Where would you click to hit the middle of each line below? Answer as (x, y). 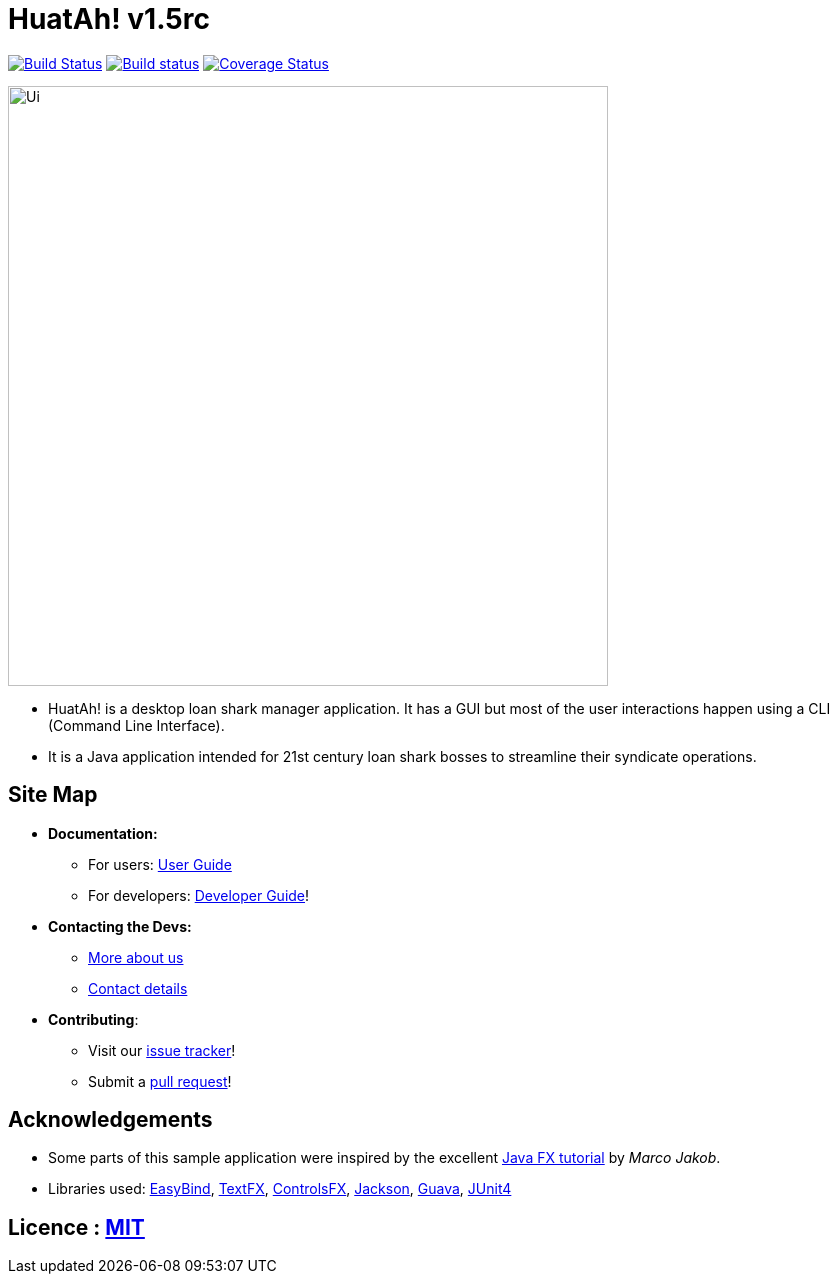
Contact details (138, 988)
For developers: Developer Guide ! (199, 895)
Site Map (53, 795)
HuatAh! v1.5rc (109, 19)
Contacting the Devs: (120, 926)
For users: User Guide (160, 864)
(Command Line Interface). (136, 725)
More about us (136, 957)
